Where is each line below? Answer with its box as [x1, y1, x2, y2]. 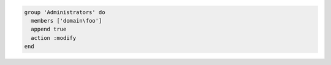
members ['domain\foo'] [31, 17, 102, 24]
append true [31, 26, 67, 33]
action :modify [31, 34, 77, 41]
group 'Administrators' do [24, 9, 105, 15]
